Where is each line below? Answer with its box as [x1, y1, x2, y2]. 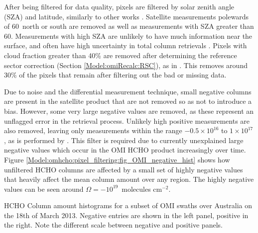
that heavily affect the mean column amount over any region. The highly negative [4, 174, 254, 184]
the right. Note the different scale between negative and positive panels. [4, 220, 223, 230]
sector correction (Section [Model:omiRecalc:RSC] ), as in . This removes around [4, 60, 248, 70]
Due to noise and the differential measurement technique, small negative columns [4, 86, 252, 96]
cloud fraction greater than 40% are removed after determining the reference [4, 50, 237, 60]
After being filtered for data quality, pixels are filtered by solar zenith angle [4, 1, 235, 11]
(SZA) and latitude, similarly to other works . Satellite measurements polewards [4, 11, 249, 21]
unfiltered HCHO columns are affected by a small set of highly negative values [4, 164, 243, 174]
